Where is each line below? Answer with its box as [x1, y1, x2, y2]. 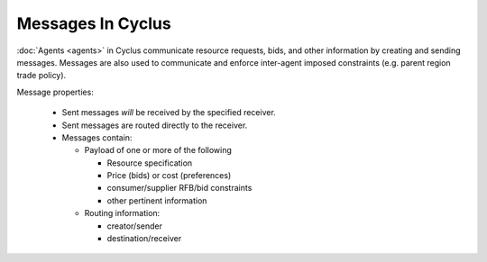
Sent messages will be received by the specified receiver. [61, 107, 277, 118]
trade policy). [16, 70, 67, 81]
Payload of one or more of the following [84, 145, 232, 156]
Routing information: [84, 208, 161, 219]
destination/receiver [106, 233, 182, 244]
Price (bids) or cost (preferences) [106, 170, 232, 181]
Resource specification [106, 158, 193, 168]
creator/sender [106, 221, 162, 231]
